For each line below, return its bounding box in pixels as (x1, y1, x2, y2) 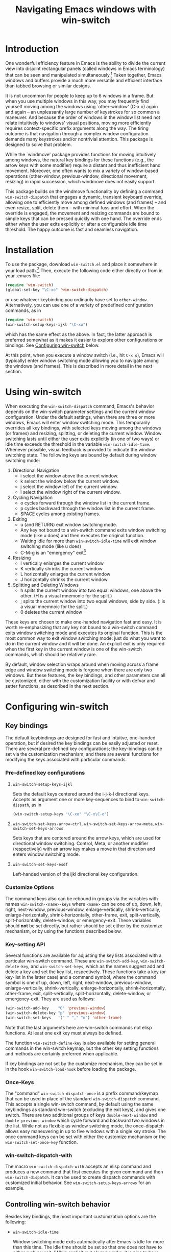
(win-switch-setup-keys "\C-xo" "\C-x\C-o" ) (12, 811, 109, 816)
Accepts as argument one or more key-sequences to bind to (12, 796, 139, 802)
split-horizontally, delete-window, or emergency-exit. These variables (5, 917, 152, 923)
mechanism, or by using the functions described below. (5, 928, 122, 934)
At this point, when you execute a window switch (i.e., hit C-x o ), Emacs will (5, 352, 164, 358)
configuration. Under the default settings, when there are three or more (5, 414, 155, 420)
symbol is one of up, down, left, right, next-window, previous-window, (5, 979, 152, 986)
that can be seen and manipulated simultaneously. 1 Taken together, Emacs (5, 70, 162, 78)
